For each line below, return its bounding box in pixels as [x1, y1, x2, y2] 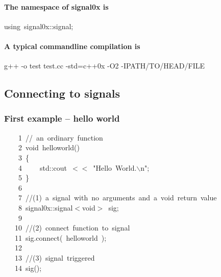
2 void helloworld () [18, 142, 80, 153]
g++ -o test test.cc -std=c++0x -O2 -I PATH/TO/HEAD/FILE [4, 60, 205, 71]
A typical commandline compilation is [4, 40, 140, 51]
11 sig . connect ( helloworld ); [14, 232, 107, 243]
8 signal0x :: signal [18, 202, 73, 213]
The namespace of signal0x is [4, 1, 109, 12]
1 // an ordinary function [18, 132, 103, 143]
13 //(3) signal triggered [14, 252, 95, 263]
